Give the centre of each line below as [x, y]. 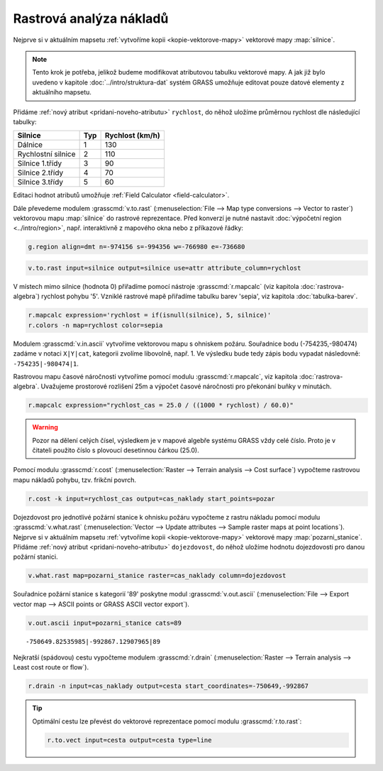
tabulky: [25, 121]
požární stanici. [35, 557]
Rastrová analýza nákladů [91, 18]
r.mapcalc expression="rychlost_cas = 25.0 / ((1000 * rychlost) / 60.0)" [161, 405]
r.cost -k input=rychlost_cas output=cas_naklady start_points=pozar [151, 498]
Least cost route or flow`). [51, 667]
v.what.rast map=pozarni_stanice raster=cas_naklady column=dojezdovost [157, 576]
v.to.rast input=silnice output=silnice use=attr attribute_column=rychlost [165, 268]
